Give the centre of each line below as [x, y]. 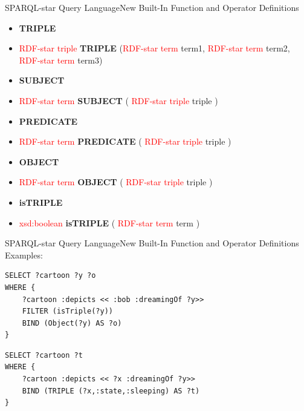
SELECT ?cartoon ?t [44, 355]
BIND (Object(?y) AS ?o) [72, 323]
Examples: [24, 255]
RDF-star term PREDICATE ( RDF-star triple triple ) [125, 141]
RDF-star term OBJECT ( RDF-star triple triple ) [116, 182]
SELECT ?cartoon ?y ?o [50, 276]
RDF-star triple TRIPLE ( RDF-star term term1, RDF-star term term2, [154, 48]
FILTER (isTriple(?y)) [67, 311]
